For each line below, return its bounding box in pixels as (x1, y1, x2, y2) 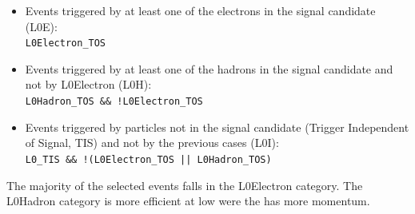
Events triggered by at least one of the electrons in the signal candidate (25, 2, 376, 18)
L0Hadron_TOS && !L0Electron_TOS (25, 96, 203, 108)
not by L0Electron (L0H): (25, 76, 152, 93)
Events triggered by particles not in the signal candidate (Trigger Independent (25, 118, 409, 135)
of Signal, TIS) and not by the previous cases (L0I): (25, 134, 279, 151)
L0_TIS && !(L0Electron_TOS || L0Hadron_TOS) (25, 153, 272, 165)
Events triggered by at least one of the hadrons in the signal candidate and (25, 60, 393, 77)
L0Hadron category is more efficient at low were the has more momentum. (6, 192, 370, 209)
